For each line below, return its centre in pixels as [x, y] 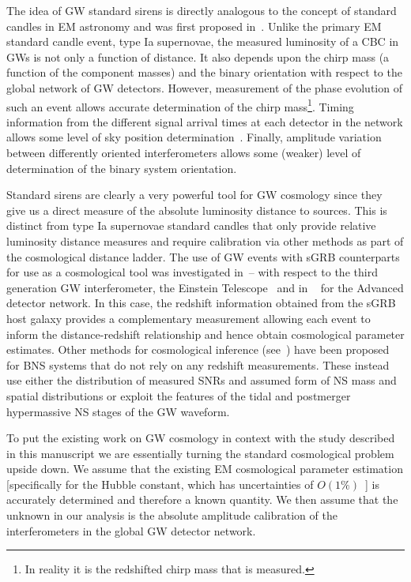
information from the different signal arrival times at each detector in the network [205, 121]
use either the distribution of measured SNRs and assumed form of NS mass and [202, 380]
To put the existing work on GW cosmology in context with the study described [201, 438]
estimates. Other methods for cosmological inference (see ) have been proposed [198, 349]
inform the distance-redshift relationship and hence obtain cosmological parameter [205, 334]
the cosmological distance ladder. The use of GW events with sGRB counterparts [203, 256]
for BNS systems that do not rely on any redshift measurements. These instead [198, 364]
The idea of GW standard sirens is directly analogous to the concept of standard [202, 10]
